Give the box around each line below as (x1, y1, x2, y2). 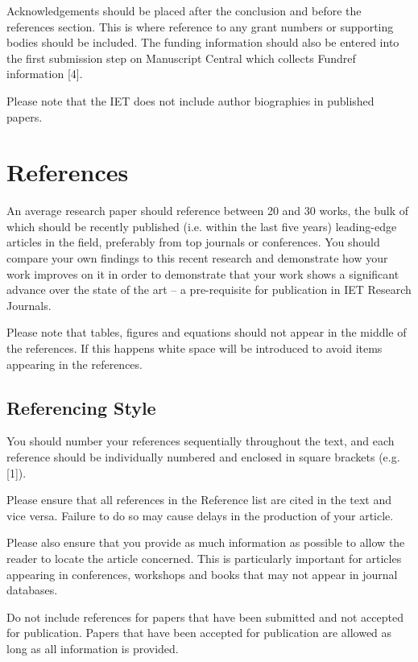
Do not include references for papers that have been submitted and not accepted (6, 608, 404, 625)
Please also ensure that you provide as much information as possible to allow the (6, 534, 405, 551)
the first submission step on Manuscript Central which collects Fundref (6, 49, 356, 66)
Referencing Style (6, 395, 156, 420)
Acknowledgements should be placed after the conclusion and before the (6, 2, 362, 19)
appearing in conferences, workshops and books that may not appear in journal (6, 565, 398, 582)
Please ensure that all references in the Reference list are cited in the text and (6, 491, 392, 508)
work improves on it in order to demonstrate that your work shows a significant (6, 265, 399, 282)
